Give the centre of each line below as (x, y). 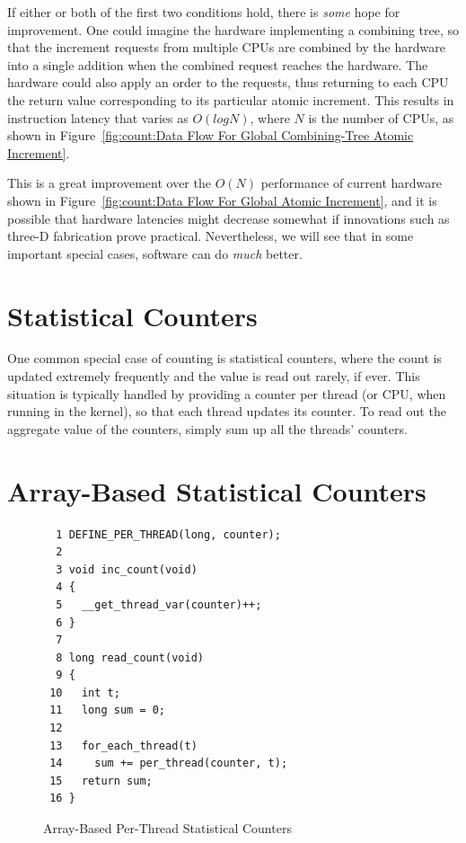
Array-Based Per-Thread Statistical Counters (167, 828)
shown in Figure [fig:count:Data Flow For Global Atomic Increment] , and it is (222, 200)
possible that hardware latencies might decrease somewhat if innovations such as (229, 218)
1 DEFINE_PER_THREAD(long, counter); (168, 534)
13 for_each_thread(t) (123, 745)
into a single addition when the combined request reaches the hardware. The (218, 64)
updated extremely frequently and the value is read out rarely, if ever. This (214, 376)
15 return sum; (101, 781)
